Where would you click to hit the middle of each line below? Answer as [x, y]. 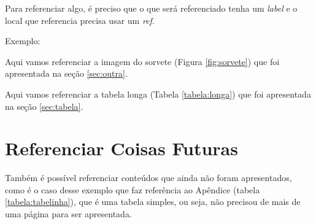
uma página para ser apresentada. [68, 214]
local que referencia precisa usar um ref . [80, 20]
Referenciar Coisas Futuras [121, 148]
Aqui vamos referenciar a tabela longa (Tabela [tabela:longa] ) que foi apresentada [158, 94]
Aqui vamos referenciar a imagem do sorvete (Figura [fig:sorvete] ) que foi [142, 61]
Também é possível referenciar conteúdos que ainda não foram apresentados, [148, 178]
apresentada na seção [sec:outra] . [66, 73]
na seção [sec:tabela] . [44, 106]
